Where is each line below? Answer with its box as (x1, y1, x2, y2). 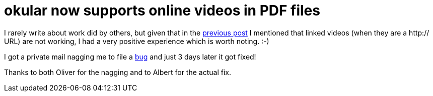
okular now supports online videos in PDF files (4, 2, 320, 19)
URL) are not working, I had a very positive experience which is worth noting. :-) (4, 36, 269, 45)
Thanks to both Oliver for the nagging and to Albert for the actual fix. (4, 67, 231, 76)
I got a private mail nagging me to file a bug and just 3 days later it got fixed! (4, 52, 256, 61)
